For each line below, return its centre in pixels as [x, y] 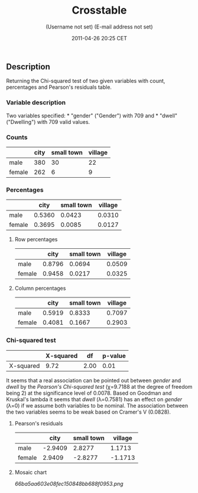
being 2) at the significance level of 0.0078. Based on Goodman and [89, 393]
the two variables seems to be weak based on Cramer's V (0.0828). [89, 412]
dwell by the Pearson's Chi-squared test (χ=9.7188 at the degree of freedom [99, 386]
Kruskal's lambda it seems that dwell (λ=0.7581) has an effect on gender [94, 399]
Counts [17, 137]
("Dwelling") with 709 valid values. [48, 121]
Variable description [36, 103]
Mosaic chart [31, 472]
